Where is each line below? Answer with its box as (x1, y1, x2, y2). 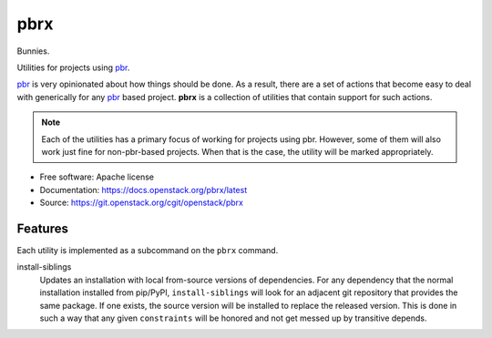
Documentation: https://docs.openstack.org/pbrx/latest (39, 184, 248, 195)
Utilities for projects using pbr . (16, 62, 130, 73)
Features (16, 220, 68, 236)
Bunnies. (16, 46, 50, 56)
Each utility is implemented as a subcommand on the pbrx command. (16, 244, 279, 255)
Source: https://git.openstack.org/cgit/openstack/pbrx (39, 197, 243, 209)
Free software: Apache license (39, 171, 155, 182)
